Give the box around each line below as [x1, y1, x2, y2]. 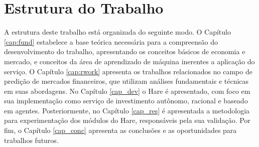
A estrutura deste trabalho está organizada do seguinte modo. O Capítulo [4, 27, 231, 37]
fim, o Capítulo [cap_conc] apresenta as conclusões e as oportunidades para [4, 125, 237, 135]
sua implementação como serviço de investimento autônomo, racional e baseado [4, 95, 248, 106]
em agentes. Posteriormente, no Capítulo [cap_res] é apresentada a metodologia [4, 105, 250, 115]
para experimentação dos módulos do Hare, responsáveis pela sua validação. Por [4, 115, 250, 125]
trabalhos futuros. [4, 134, 59, 145]
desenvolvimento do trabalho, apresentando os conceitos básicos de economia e [4, 46, 245, 57]
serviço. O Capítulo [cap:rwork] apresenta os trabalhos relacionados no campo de [4, 66, 252, 76]
